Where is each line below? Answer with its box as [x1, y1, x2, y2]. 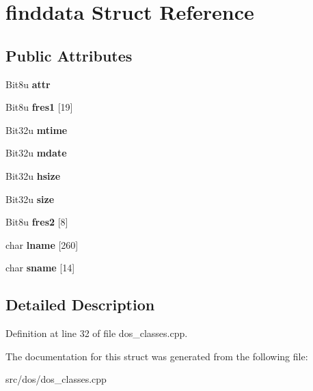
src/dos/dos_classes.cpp [5, 372, 107, 386]
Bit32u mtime [5, 122, 68, 137]
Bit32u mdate [5, 146, 67, 160]
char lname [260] [5, 237, 79, 252]
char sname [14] [5, 260, 75, 275]
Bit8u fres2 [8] [5, 215, 68, 229]
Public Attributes [5, 44, 133, 66]
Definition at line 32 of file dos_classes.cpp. [5, 326, 188, 340]
